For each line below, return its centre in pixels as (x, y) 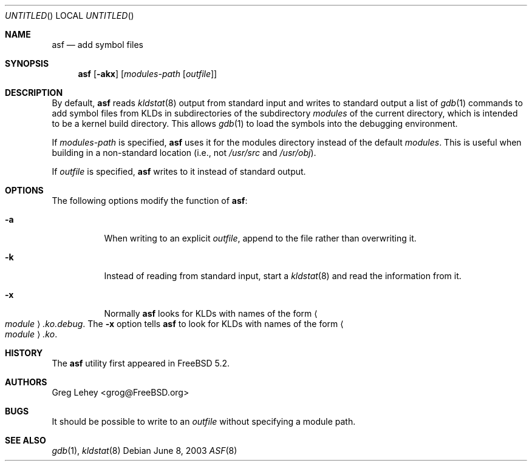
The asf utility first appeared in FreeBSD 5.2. (141, 363)
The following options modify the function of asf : (150, 201)
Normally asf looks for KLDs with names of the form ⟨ (211, 313)
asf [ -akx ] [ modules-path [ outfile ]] (148, 74)
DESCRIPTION (34, 93)
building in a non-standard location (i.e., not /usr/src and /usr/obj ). (184, 153)
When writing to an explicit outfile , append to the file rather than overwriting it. (260, 238)
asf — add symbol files (97, 45)
